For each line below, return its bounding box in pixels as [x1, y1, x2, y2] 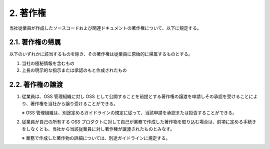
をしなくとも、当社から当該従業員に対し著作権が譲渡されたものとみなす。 [21, 125, 175, 132]
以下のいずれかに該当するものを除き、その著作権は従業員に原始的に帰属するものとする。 [9, 51, 193, 57]
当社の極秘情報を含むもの [21, 60, 74, 66]
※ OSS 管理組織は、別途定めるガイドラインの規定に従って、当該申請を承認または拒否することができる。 [21, 109, 237, 115]
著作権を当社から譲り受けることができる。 [30, 100, 118, 106]
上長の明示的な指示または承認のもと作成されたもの [21, 67, 127, 73]
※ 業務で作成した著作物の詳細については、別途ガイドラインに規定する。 [21, 135, 170, 141]
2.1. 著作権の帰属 [9, 38, 61, 46]
